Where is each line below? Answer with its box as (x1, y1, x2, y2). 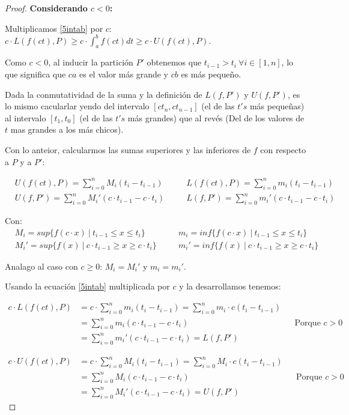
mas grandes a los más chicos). (10, 123, 124, 136)
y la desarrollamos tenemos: (179, 280, 281, 292)
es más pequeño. (181, 68, 241, 80)
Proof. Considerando (5, 2, 88, 14)
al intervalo (5, 111, 46, 124)
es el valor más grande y (79, 68, 168, 80)
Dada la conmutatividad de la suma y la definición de (5, 88, 202, 100)
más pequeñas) (249, 100, 305, 112)
